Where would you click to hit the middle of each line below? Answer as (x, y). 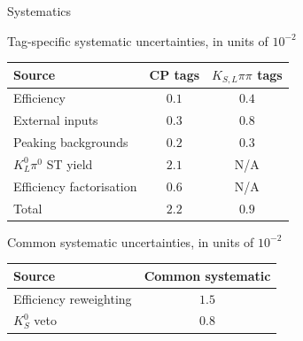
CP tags (175, 75)
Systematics (39, 11)
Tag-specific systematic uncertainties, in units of (138, 40)
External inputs (56, 120)
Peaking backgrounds (71, 142)
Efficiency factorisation (75, 186)
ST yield (70, 163)
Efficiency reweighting (73, 298)
